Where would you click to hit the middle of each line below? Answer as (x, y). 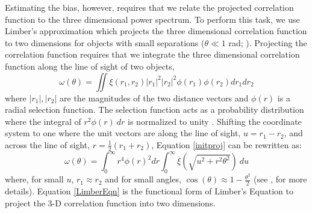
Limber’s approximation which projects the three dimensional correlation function (156, 31)
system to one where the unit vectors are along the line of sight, (123, 133)
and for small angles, (143, 179)
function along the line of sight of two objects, (90, 66)
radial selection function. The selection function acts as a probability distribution (154, 109)
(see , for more (280, 179)
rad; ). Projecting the (268, 42)
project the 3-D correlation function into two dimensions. (110, 202)
